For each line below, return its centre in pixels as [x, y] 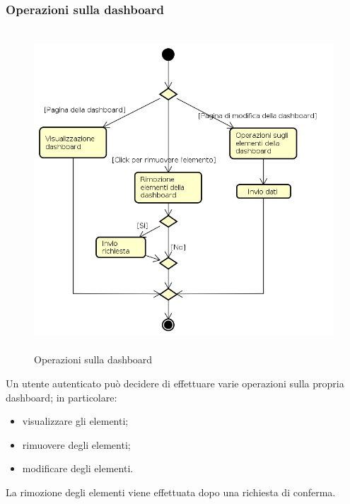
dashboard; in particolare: [62, 397]
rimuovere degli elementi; [76, 444]
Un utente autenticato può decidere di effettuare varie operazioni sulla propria [175, 383]
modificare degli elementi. [78, 468]
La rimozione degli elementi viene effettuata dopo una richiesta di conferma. [171, 492]
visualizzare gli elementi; [75, 421]
